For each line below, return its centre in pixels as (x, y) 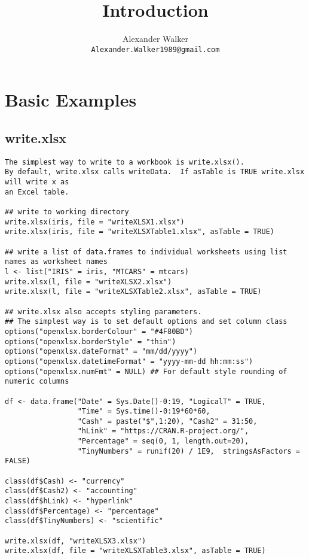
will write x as (37, 182)
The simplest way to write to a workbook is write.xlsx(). (125, 162)
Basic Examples (71, 100)
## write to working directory (67, 212)
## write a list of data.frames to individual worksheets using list (146, 252)
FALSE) (18, 461)
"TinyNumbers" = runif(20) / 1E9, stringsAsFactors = (189, 451)
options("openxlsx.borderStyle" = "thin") (91, 341)
